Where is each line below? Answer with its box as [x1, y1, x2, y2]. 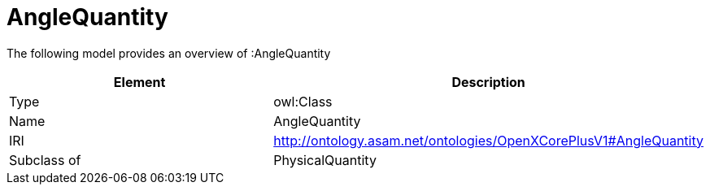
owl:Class [273, 93, 333, 110]
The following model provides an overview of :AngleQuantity [7, 46, 331, 60]
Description [451, 73, 525, 90]
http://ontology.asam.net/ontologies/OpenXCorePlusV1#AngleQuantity [273, 132, 703, 149]
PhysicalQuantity [273, 151, 377, 168]
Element [113, 73, 166, 90]
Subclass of [9, 151, 81, 168]
